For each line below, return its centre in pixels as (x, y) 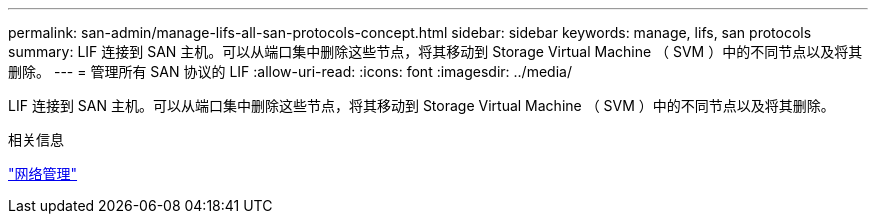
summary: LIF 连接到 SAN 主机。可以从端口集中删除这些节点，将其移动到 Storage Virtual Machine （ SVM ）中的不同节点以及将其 (435, 51)
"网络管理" (43, 173)
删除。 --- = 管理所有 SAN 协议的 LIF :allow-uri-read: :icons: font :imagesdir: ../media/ (290, 71)
